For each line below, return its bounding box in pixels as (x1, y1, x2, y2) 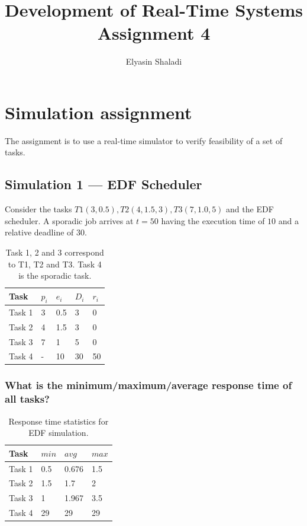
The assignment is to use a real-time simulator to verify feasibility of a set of (5, 134, 283, 146)
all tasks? (5, 391, 50, 406)
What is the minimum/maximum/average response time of (5, 378, 292, 393)
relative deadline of (5, 226, 74, 238)
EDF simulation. (28, 426, 89, 439)
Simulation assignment (5, 100, 192, 124)
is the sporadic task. (18, 269, 92, 282)
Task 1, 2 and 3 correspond (5, 246, 104, 259)
